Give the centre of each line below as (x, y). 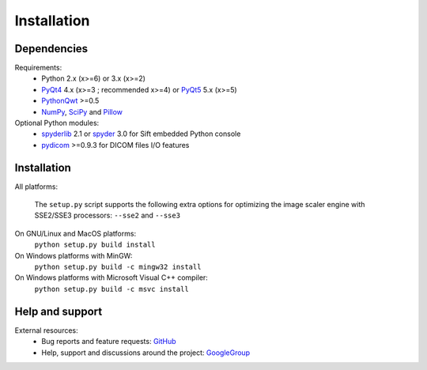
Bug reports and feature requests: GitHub (109, 342)
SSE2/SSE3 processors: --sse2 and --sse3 (108, 215)
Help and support (59, 311)
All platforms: (36, 187)
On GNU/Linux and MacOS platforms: (76, 233)
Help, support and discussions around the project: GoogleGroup (146, 353)
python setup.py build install (95, 245)
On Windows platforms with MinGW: (74, 255)
